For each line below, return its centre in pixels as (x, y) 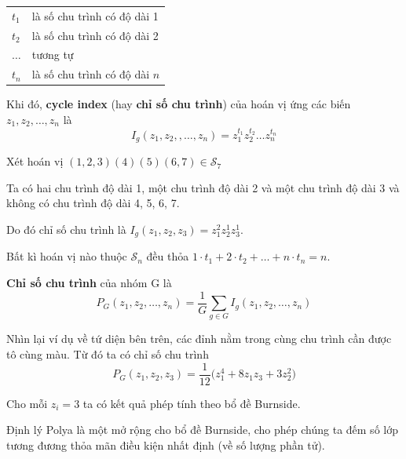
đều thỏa (168, 256)
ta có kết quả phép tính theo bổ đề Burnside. (192, 403)
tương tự (53, 55)
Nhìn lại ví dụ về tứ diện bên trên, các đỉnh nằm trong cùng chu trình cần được (199, 339)
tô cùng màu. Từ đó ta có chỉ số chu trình (108, 354)
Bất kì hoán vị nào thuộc (67, 256)
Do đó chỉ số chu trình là (66, 229)
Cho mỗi (27, 403)
